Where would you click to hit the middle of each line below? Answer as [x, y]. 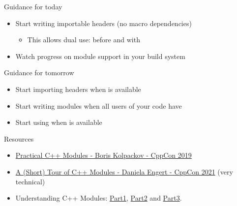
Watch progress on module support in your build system [100, 56]
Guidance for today [33, 6]
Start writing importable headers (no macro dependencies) [104, 23]
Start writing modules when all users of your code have [99, 105]
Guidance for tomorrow [39, 73]
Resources [19, 138]
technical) [30, 181]
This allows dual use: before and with [84, 40]
